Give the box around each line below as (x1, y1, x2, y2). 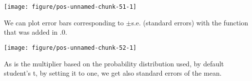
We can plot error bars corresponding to (4, 17, 124, 27)
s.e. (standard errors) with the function (131, 17, 248, 27)
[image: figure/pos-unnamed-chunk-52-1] (4, 44, 137, 51)
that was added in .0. (4, 27, 67, 37)
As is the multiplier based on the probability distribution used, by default (4, 58, 224, 68)
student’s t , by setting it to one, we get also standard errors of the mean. (4, 68, 222, 78)
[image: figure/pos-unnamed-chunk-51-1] (4, 3, 137, 10)
